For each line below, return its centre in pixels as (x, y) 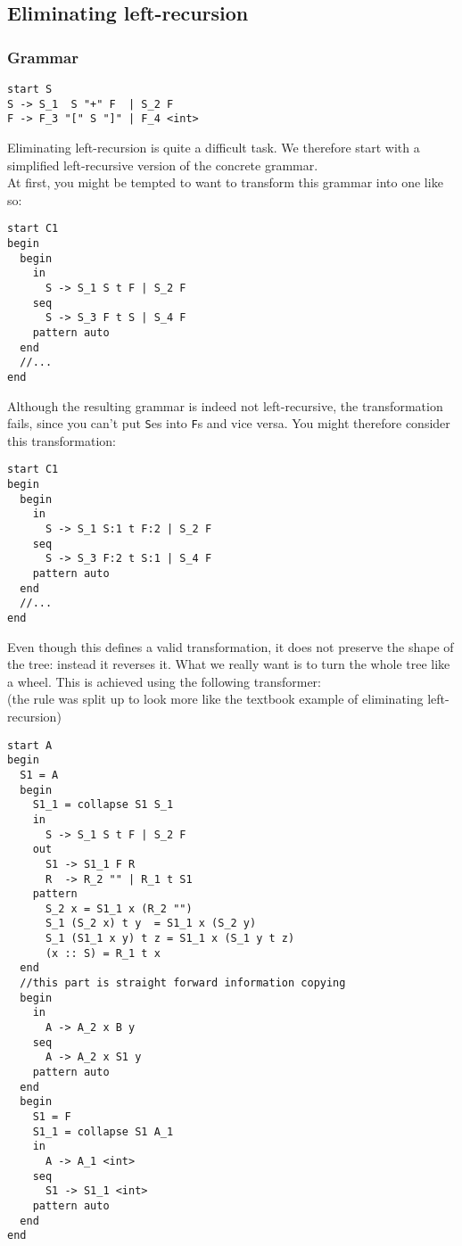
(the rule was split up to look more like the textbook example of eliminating (215, 699)
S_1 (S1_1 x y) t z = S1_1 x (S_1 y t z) (170, 939)
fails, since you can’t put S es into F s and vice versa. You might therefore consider (229, 423)
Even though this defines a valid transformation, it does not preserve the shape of (231, 646)
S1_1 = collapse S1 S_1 (103, 805)
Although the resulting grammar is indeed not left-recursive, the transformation (225, 405)
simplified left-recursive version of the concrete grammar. (163, 165)
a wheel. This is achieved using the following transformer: (164, 681)
